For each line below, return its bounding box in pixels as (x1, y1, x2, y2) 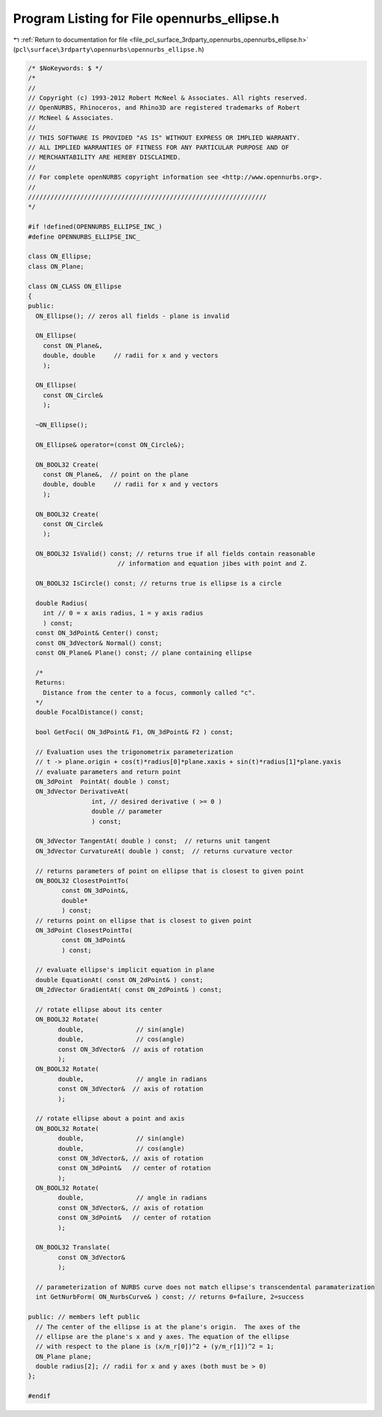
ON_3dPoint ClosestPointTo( (35, 926, 133, 934)
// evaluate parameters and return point (35, 768, 182, 775)
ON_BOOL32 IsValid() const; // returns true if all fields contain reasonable (35, 550, 316, 558)
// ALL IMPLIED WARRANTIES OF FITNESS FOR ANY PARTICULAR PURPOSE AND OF (28, 144, 289, 152)
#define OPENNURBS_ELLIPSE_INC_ (28, 232, 141, 241)
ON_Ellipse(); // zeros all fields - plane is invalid (35, 312, 230, 320)
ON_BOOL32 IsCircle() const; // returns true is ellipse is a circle (35, 579, 282, 588)
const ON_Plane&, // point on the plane (42, 470, 189, 478)
